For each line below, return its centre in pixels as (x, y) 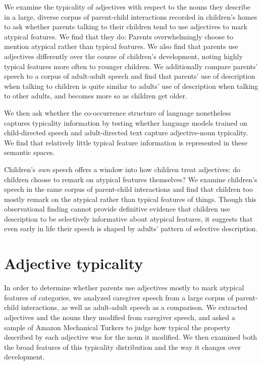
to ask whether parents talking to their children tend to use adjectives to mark (126, 27)
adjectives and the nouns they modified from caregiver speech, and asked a (120, 317)
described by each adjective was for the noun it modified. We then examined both (131, 337)
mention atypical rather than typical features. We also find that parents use (121, 46)
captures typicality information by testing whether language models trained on (126, 122)
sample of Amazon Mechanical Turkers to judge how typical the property (117, 327)
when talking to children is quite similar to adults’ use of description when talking (131, 86)
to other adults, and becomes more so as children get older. (96, 96)
